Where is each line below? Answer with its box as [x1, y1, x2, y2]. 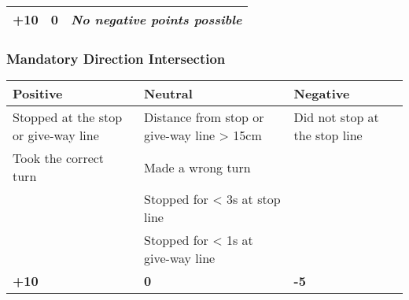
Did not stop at [293, 108, 379, 127]
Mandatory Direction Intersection [6, 48, 226, 68]
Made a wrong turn [144, 157, 251, 176]
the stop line [293, 126, 363, 145]
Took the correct [13, 149, 105, 168]
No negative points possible [70, 10, 242, 28]
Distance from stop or [144, 108, 264, 127]
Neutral [144, 84, 193, 103]
